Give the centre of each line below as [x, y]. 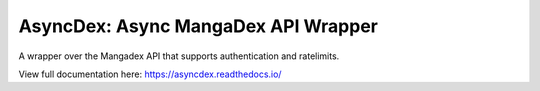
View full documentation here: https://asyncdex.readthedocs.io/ [150, 74]
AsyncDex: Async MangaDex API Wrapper [198, 26]
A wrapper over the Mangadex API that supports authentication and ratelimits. [179, 56]
